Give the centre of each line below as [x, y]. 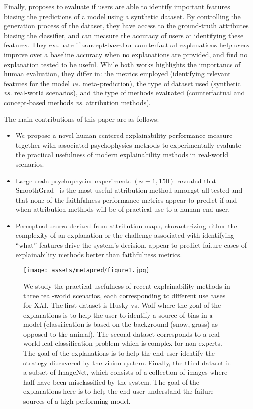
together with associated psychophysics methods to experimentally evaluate [128, 145]
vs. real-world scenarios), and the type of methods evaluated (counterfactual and [125, 93]
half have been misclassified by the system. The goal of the [112, 381]
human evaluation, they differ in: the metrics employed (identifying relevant [117, 74]
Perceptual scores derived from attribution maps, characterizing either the [126, 225]
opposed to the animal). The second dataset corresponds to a [115, 333]
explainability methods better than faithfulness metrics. [99, 254]
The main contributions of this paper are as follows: [82, 119]
